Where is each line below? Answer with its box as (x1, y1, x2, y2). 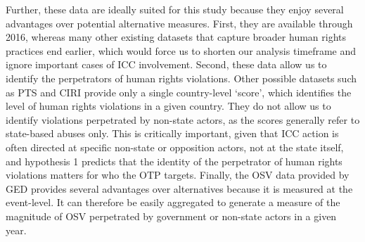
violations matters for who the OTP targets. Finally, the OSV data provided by (6, 167, 350, 182)
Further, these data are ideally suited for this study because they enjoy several (6, 2, 344, 16)
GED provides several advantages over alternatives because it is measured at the (6, 181, 353, 196)
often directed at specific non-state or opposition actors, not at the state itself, (6, 139, 344, 154)
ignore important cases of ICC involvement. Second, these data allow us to (6, 57, 327, 72)
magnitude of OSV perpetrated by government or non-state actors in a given (6, 208, 337, 223)
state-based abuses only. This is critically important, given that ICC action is (6, 126, 339, 141)
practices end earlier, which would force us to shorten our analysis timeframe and (6, 43, 357, 58)
